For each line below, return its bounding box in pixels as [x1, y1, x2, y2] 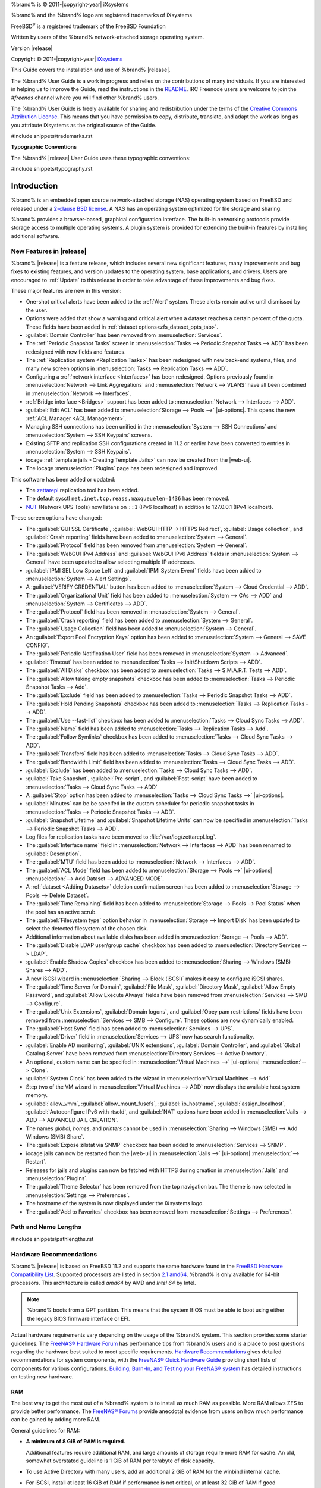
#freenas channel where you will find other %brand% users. [11, 94, 159, 101]
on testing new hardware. [11, 1373, 74, 1380]
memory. [26, 1092, 48, 1099]
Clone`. [30, 1066, 49, 1074]
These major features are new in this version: [11, 287, 122, 295]
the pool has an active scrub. [26, 908, 97, 915]
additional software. [11, 232, 60, 239]
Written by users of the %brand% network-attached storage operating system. [11, 33, 204, 41]
